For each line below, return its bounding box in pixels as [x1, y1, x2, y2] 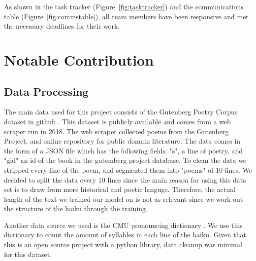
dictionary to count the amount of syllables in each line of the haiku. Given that [4, 229, 246, 240]
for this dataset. [4, 249, 52, 259]
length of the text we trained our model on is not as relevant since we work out [4, 193, 243, 204]
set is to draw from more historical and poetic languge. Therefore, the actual [4, 184, 235, 194]
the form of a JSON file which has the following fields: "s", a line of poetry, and [4, 145, 243, 155]
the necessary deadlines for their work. [4, 21, 120, 31]
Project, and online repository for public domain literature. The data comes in [4, 136, 241, 146]
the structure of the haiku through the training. [4, 203, 148, 214]
